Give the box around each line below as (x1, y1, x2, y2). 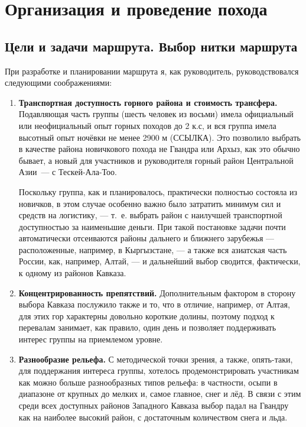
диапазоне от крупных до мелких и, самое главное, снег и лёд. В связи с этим (18, 387, 301, 400)
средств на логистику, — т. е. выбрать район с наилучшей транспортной (18, 209, 282, 221)
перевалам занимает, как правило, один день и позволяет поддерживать (18, 321, 276, 334)
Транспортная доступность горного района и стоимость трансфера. (18, 96, 278, 108)
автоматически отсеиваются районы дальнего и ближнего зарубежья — (18, 232, 275, 244)
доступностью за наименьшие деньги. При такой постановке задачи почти (18, 220, 286, 232)
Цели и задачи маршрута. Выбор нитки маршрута (5, 37, 298, 55)
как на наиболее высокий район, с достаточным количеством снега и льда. (18, 410, 288, 423)
